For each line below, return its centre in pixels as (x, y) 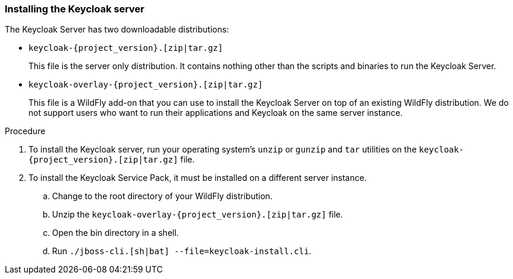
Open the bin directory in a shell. (116, 233)
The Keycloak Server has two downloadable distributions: (117, 30)
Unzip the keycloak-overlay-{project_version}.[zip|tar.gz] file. (198, 215)
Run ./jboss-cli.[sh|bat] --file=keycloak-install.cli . (182, 251)
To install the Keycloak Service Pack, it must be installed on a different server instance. (198, 178)
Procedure (25, 131)
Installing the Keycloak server (75, 9)
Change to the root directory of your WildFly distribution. (162, 196)
